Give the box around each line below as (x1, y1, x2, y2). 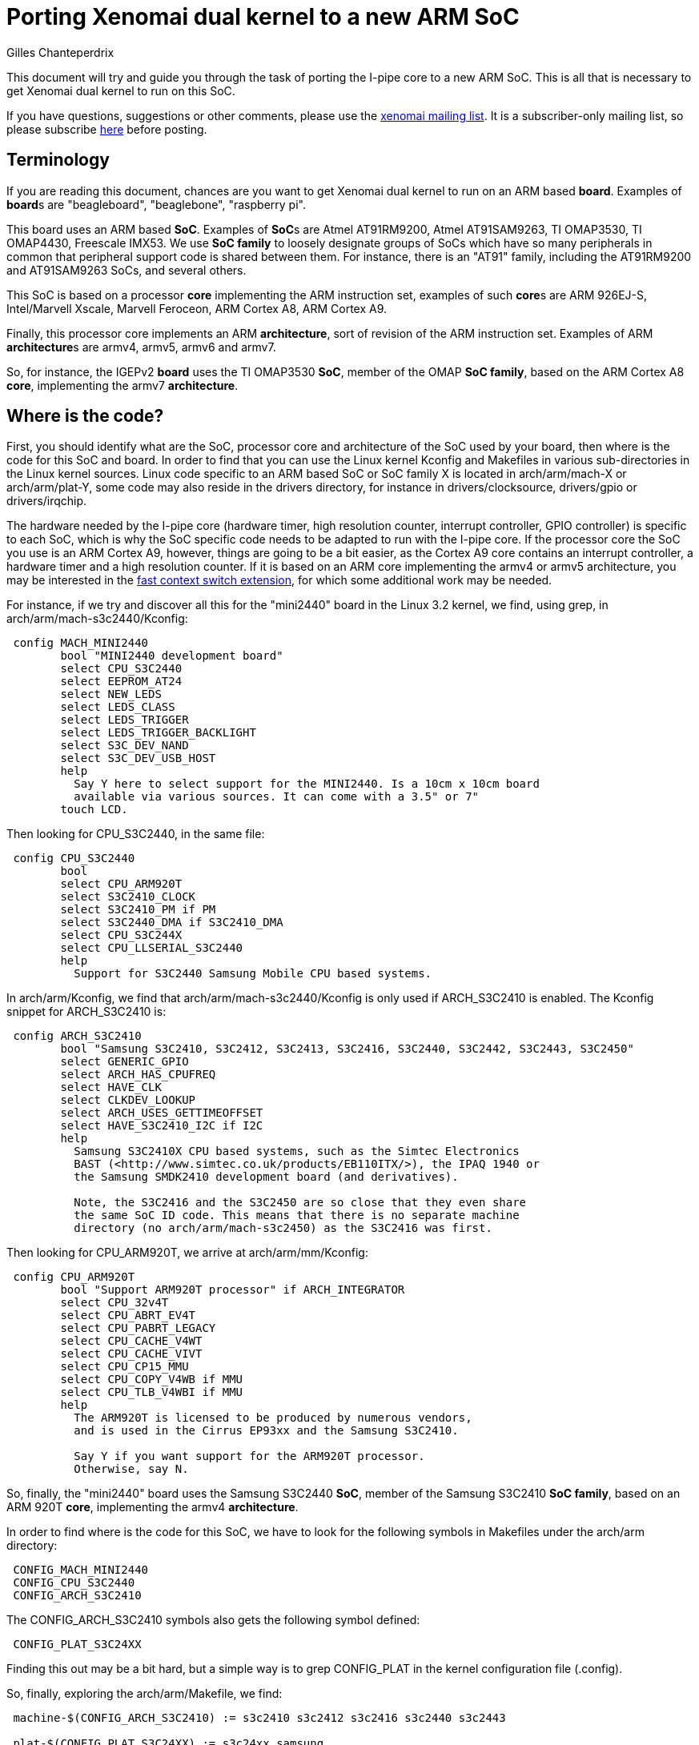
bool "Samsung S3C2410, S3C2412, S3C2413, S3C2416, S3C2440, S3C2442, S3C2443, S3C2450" (60, 1042, 634, 1056)
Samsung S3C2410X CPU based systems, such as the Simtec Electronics (74, 1145, 520, 1158)
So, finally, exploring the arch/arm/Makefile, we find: (6, 1687, 283, 1701)
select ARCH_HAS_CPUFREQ (60, 1068, 216, 1081)
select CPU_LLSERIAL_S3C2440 (60, 941, 243, 955)
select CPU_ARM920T (60, 877, 183, 891)
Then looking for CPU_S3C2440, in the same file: (6, 827, 265, 841)
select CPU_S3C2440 (60, 662, 183, 676)
